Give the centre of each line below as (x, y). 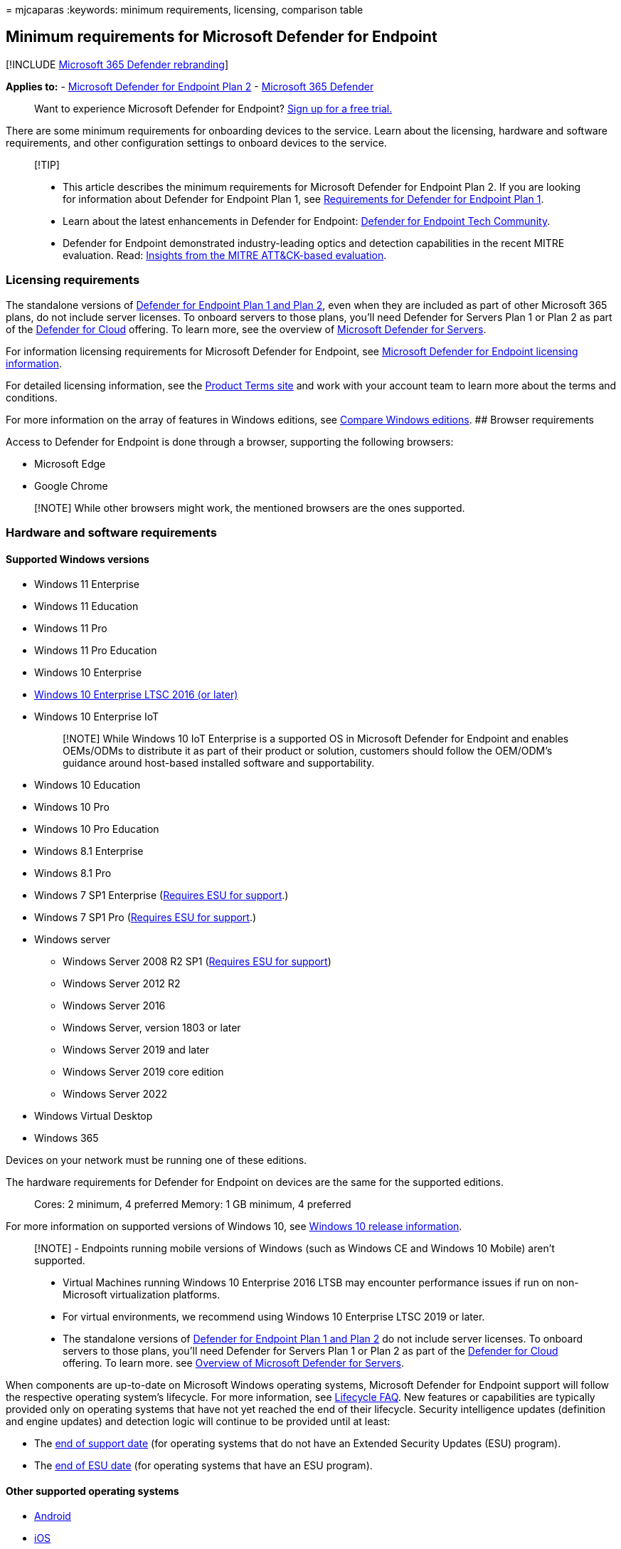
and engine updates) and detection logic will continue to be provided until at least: (198, 1422)
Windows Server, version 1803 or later (152, 1028)
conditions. (32, 397)
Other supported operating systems (92, 1491)
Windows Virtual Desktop (94, 1116)
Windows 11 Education (86, 607)
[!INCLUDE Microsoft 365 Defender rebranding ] (117, 64)
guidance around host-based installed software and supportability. (219, 763)
